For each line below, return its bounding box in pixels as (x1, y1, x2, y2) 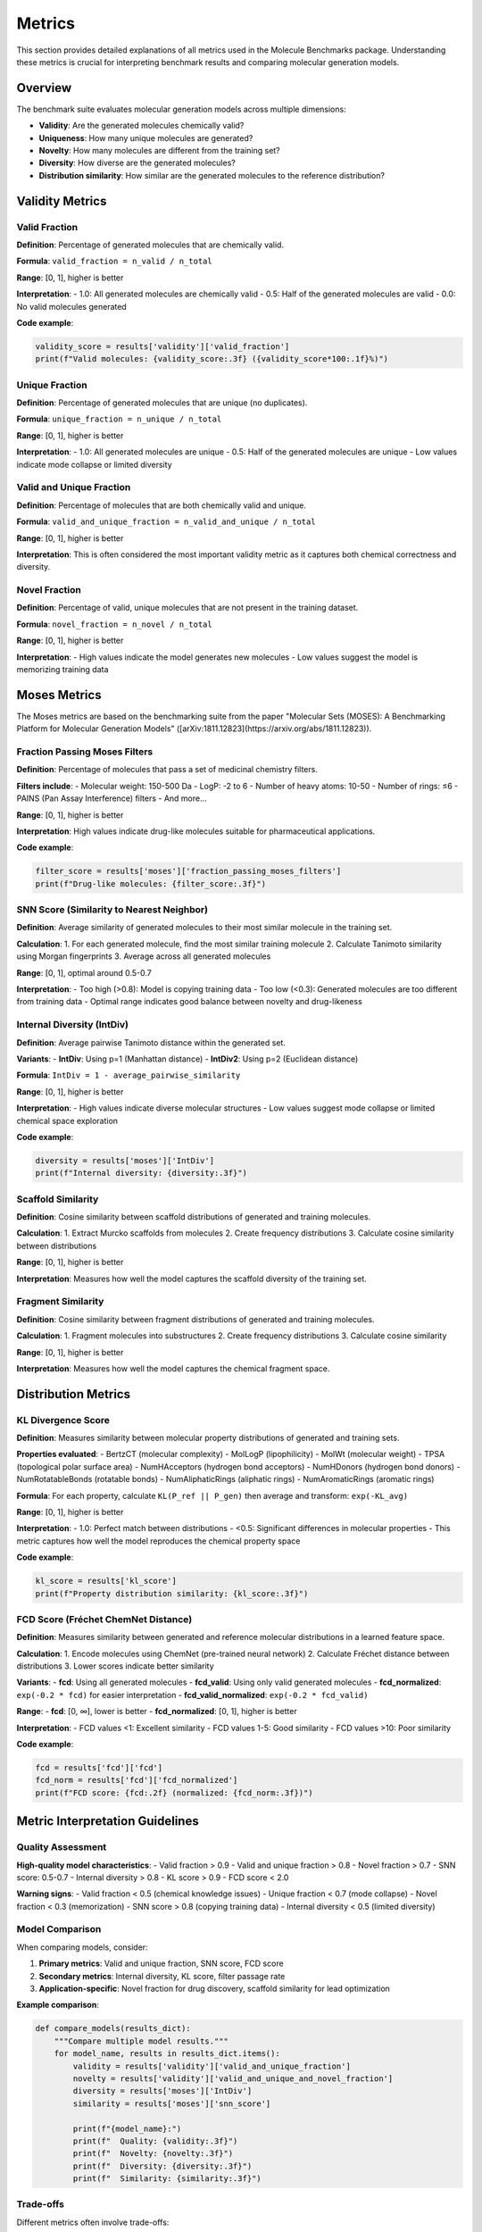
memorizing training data (16, 663, 109, 674)
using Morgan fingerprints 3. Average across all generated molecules (16, 951, 271, 962)
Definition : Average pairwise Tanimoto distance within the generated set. (16, 1037, 286, 1048)
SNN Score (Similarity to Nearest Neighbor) (16, 904, 209, 916)
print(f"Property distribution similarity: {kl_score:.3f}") (35, 1588, 309, 1598)
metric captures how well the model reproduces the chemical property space (16, 1536, 301, 1546)
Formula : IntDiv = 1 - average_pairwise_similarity (16, 1070, 241, 1080)
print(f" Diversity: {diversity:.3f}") (72, 2161, 253, 2171)
